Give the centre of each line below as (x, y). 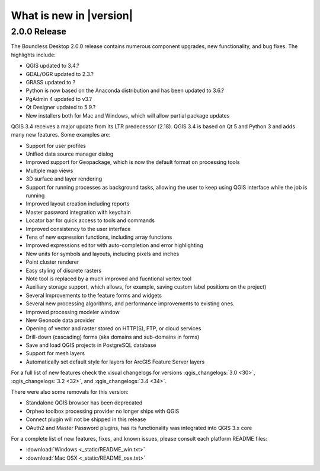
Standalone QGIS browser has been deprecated (84, 403)
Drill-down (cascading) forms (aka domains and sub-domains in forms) (113, 337)
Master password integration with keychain (79, 212)
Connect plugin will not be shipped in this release (86, 419)
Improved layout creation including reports (78, 204)
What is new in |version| (72, 15)
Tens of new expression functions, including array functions (99, 237)
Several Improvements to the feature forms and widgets (94, 295)
